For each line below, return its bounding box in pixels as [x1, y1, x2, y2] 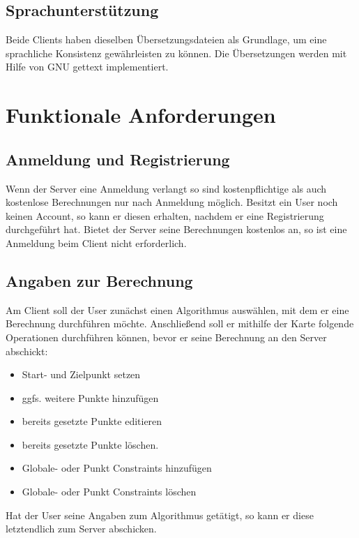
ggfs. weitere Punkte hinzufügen [22, 390, 159, 405]
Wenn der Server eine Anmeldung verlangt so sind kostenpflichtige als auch [6, 181, 327, 195]
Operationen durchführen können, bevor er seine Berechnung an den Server [6, 329, 327, 344]
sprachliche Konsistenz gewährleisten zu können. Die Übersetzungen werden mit [6, 45, 347, 60]
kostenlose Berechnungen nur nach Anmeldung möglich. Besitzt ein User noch [6, 195, 338, 209]
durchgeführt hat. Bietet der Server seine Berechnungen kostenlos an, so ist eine [6, 222, 347, 237]
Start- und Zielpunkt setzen [22, 367, 141, 382]
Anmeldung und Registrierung [6, 148, 230, 170]
